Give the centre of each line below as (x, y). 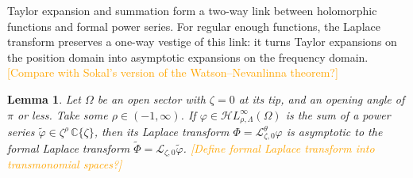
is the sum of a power (338, 114)
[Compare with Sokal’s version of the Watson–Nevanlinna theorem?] (173, 72)
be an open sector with (151, 98)
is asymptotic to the (334, 132)
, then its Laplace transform (162, 132)
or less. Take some (62, 114)
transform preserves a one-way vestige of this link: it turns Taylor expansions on (202, 42)
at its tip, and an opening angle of (322, 98)
